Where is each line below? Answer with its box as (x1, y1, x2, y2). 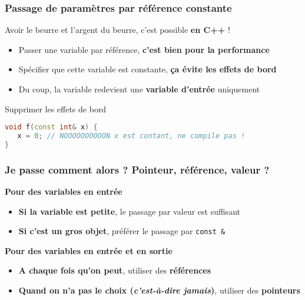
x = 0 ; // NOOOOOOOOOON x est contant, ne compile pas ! (17, 132, 246, 141)
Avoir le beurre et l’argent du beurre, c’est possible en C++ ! (5, 24, 230, 36)
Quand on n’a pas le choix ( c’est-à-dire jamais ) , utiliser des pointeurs (18, 284, 300, 296)
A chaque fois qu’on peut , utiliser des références (18, 264, 211, 276)
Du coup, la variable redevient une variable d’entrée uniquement (18, 83, 260, 95)
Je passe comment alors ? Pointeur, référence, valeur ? (5, 162, 270, 176)
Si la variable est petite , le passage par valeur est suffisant (18, 205, 240, 217)
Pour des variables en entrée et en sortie (5, 244, 173, 256)
